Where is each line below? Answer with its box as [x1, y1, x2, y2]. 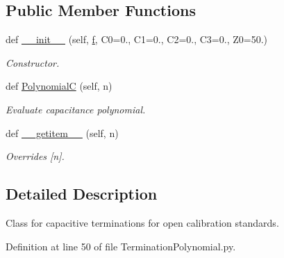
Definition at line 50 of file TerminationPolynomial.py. [6, 239, 236, 253]
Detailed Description [6, 183, 158, 204]
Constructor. [6, 55, 60, 70]
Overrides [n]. [6, 149, 65, 163]
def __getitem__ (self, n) [6, 125, 119, 140]
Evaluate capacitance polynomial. [6, 102, 146, 116]
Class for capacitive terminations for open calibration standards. [6, 215, 279, 229]
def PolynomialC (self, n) [6, 79, 112, 93]
